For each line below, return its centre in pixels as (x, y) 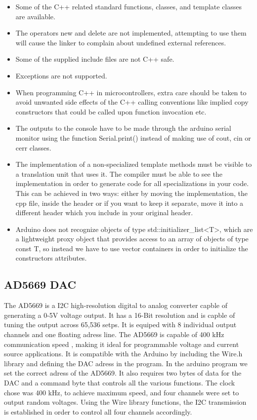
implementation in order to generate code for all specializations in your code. (132, 183)
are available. (35, 16)
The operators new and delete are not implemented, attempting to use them (131, 33)
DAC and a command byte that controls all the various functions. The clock (120, 383)
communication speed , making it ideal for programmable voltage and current (122, 344)
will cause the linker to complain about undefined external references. (121, 42)
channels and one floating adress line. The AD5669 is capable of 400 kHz (114, 334)
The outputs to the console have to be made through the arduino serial (123, 128)
